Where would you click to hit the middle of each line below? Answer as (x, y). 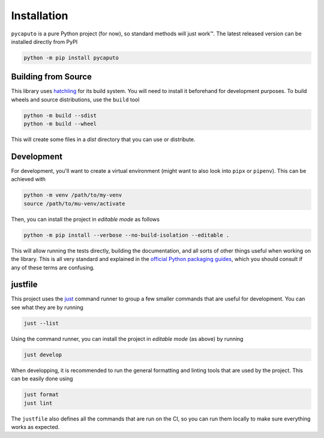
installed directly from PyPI (44, 41)
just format (41, 395)
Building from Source (52, 77)
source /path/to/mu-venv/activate (74, 203)
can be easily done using (42, 379)
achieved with (28, 179)
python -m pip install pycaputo (71, 58)
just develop (43, 355)
